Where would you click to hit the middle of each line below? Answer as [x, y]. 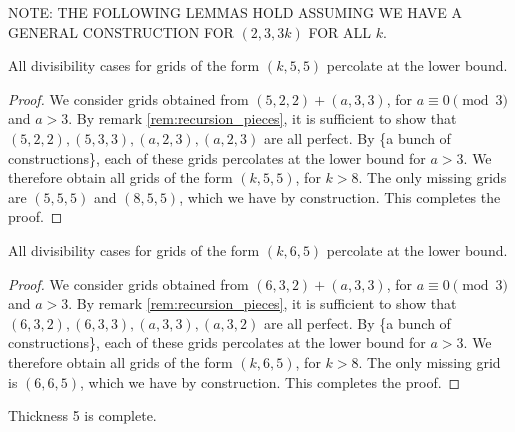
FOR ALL [340, 31]
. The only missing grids [432, 177]
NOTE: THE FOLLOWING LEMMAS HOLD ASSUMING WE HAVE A [235, 12]
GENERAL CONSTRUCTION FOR [121, 31]
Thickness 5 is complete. [82, 415]
